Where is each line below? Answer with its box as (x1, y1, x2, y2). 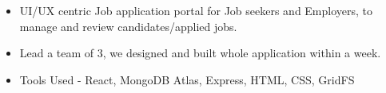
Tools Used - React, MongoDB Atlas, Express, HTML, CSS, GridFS (19, 71, 355, 87)
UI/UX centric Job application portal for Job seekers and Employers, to (19, 2, 373, 18)
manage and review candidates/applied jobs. (19, 17, 237, 34)
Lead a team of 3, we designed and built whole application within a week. (19, 45, 381, 61)
